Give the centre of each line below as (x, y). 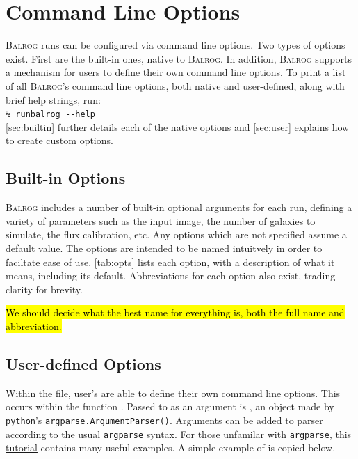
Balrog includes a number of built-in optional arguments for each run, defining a (179, 207)
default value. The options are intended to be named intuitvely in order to (164, 248)
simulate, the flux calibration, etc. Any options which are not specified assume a (176, 234)
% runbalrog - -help (50, 115)
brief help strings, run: (53, 99)
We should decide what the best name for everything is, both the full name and (175, 312)
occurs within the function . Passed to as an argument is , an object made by (170, 406)
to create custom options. (59, 140)
